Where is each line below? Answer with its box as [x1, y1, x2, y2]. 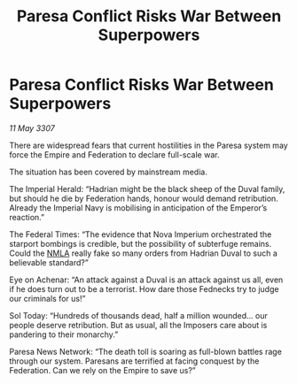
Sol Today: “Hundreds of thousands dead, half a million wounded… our [9, 310, 268, 320]
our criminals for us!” [9, 293, 86, 303]
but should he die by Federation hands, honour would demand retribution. [9, 193, 279, 204]
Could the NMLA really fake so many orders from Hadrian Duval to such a [9, 248, 277, 258]
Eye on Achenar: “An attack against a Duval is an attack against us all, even [9, 274, 284, 285]
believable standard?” [9, 257, 89, 267]
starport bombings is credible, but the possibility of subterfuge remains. [9, 238, 272, 249]
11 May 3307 [9, 122, 55, 134]
